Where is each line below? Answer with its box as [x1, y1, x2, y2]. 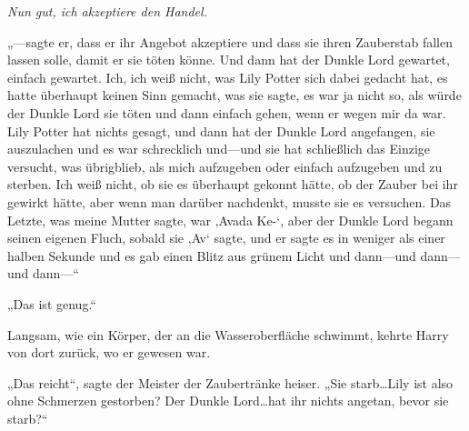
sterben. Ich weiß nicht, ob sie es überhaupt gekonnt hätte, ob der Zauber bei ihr [7, 175, 458, 194]
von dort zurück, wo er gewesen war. [7, 343, 211, 362]
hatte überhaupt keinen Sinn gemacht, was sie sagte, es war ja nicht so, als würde [7, 85, 462, 105]
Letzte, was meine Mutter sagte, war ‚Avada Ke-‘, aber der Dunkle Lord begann [7, 210, 454, 229]
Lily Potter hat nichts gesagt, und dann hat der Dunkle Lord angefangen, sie [7, 121, 435, 140]
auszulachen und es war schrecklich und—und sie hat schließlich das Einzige [7, 139, 431, 158]
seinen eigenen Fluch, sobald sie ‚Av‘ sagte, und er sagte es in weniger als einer [7, 228, 445, 247]
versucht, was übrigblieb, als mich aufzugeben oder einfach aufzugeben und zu [7, 156, 443, 175]
